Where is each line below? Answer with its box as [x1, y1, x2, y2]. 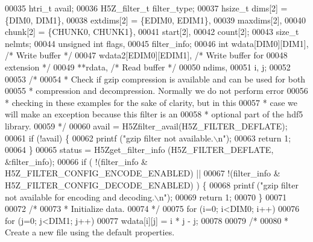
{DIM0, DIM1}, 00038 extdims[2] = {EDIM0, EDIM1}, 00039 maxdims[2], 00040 [5, 13, 306, 26]
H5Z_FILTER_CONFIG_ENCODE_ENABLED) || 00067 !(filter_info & [5, 167, 280, 179]
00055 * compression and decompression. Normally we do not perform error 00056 [5, 84, 308, 97]
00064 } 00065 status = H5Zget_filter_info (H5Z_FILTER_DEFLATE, [5, 143, 274, 156]
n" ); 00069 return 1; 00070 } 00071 [159, 190, 287, 203]
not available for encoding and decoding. [5, 190, 154, 203]
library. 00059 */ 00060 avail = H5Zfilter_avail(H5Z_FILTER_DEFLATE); [5, 119, 288, 132]
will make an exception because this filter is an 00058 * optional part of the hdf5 [5, 108, 303, 120]
